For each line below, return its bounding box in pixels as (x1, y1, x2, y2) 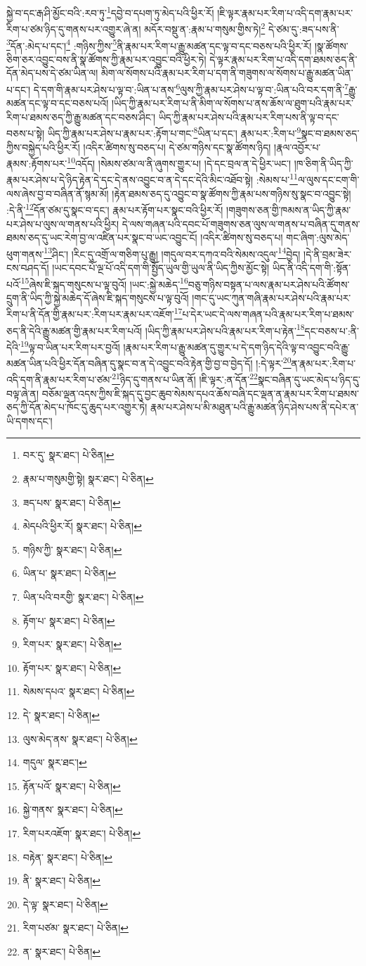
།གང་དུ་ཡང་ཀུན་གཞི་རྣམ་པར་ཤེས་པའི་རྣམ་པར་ (192, 290, 351, 305)
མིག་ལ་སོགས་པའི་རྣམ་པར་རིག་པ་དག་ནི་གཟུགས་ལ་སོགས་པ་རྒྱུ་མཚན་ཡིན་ (101, 65, 353, 80)
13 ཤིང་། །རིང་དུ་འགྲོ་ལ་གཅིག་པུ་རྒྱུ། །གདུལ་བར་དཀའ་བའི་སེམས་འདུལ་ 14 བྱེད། (44, 244, 301, 261)
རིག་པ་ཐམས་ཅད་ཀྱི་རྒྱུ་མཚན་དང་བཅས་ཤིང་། (6, 109, 155, 124)
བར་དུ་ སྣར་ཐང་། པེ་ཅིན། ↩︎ (22, 447, 115, 462)
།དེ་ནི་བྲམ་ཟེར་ (303, 246, 352, 261)
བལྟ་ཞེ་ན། (6, 386, 39, 400)
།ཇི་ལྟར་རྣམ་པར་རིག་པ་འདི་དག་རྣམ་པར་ (217, 5, 353, 20)
